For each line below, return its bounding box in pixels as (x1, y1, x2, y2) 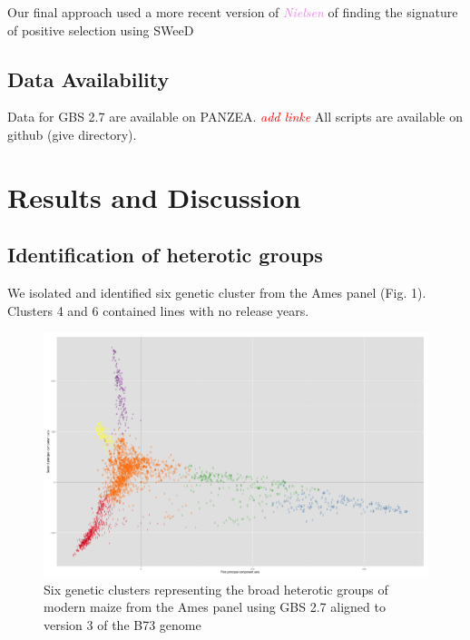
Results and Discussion (7, 178, 301, 215)
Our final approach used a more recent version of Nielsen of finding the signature (7, 3, 458, 21)
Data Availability (7, 64, 170, 93)
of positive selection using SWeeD (7, 20, 194, 39)
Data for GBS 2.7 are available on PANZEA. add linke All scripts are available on (7, 107, 463, 126)
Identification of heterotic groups (7, 241, 323, 269)
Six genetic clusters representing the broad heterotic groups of (44, 579, 388, 598)
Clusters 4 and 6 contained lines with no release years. (7, 300, 309, 320)
